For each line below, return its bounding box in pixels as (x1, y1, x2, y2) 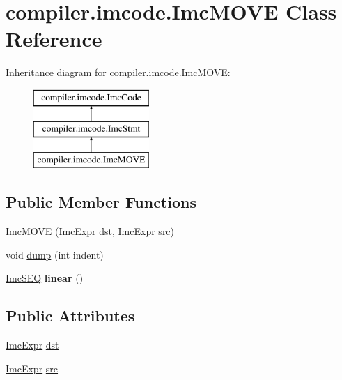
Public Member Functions (6, 191, 196, 213)
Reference (6, 24, 102, 53)
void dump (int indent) (6, 247, 104, 261)
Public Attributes (6, 305, 135, 326)
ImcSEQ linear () (6, 271, 84, 285)
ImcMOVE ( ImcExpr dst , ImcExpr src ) (6, 224, 175, 238)
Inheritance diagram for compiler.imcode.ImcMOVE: (6, 65, 231, 79)
